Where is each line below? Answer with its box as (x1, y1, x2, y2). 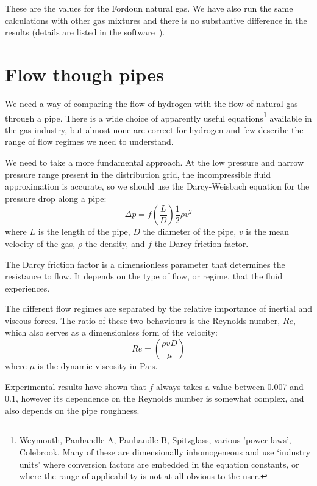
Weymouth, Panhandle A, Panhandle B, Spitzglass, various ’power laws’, (19, 433, 291, 446)
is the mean (246, 225, 290, 238)
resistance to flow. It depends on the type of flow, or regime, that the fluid (5, 270, 283, 282)
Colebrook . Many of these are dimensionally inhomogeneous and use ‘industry (19, 446, 311, 458)
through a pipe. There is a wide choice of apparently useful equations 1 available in (5, 109, 312, 124)
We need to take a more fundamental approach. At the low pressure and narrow (5, 155, 304, 168)
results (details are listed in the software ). (5, 26, 165, 39)
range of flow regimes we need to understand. (5, 135, 174, 148)
